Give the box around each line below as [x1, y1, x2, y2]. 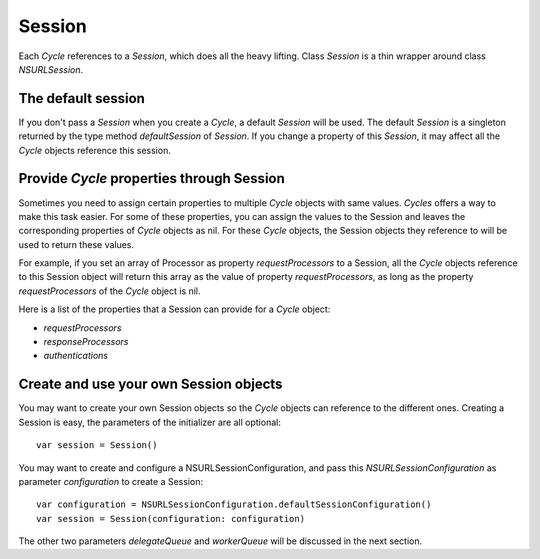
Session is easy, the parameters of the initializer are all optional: [18, 416, 282, 428]
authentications [43, 350, 109, 362]
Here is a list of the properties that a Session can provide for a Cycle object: [18, 303, 331, 315]
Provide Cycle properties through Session [18, 170, 285, 187]
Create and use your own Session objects [18, 376, 283, 393]
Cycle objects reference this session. [18, 144, 172, 156]
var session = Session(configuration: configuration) [36, 513, 305, 524]
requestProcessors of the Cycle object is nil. [18, 285, 201, 297]
